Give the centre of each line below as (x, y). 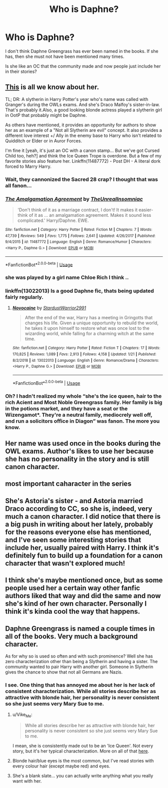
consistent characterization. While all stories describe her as (81, 691)
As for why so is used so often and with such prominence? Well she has (79, 656)
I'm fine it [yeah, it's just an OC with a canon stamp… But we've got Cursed (82, 150)
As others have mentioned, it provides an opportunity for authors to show (81, 125)
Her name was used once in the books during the (83, 443)
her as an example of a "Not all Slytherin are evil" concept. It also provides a (84, 130)
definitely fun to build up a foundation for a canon (84, 555)
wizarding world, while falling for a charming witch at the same (89, 334)
